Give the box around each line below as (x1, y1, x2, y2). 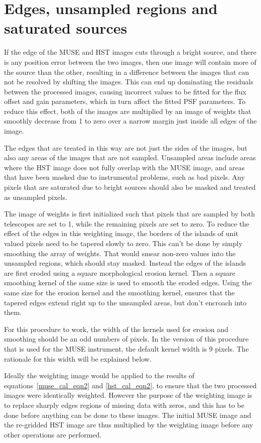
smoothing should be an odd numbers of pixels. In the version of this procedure (4, 334, 249, 344)
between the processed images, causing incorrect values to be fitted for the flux (4, 86, 246, 96)
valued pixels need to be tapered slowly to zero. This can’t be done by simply (4, 238, 242, 248)
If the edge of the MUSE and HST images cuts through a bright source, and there (4, 47, 256, 57)
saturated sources (4, 18, 127, 38)
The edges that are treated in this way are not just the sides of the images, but (4, 142, 247, 153)
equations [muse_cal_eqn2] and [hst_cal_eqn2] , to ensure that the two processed (4, 380, 257, 390)
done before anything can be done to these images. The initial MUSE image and (4, 409, 251, 420)
